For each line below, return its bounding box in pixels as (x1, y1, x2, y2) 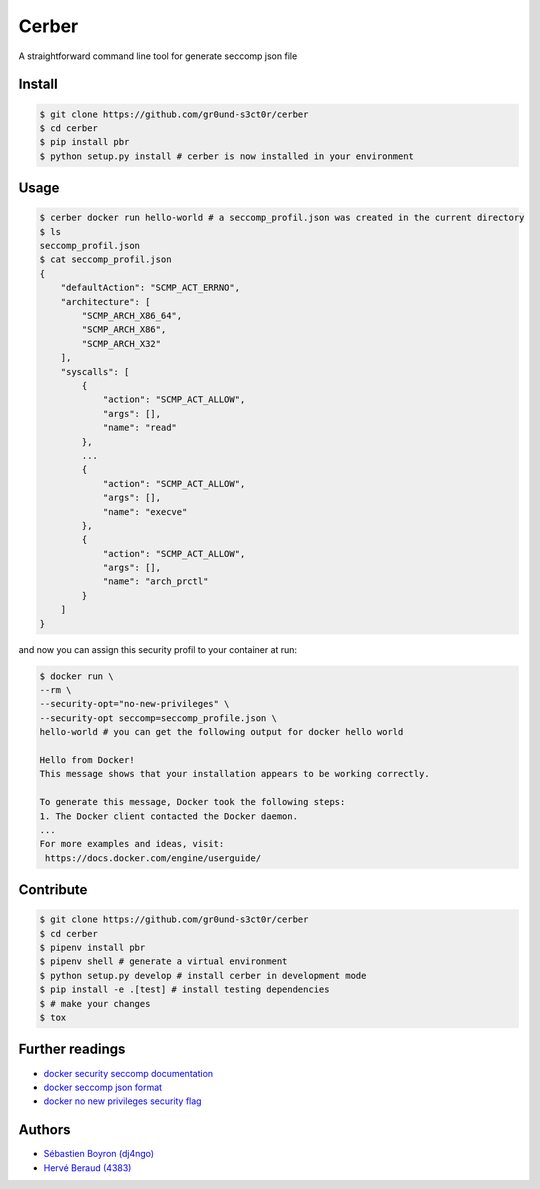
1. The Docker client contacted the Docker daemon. (39, 810, 299, 822)
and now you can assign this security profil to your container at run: (18, 643, 298, 655)
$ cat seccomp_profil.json (39, 254, 172, 265)
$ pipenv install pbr (39, 942, 146, 954)
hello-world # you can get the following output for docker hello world (39, 726, 404, 738)
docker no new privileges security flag (43, 1095, 202, 1107)
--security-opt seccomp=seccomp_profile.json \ (39, 712, 277, 724)
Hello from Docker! (39, 754, 135, 765)
